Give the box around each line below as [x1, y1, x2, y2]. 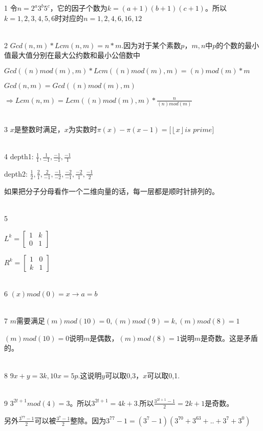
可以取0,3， [105, 370, 143, 380]
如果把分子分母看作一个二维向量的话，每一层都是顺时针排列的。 [4, 185, 219, 196]
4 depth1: [4, 151, 34, 162]
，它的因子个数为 [50, 3, 107, 13]
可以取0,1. [147, 370, 180, 380]
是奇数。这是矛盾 [201, 332, 258, 343]
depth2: [4, 168, 28, 179]
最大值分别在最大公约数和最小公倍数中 [11, 50, 140, 60]
